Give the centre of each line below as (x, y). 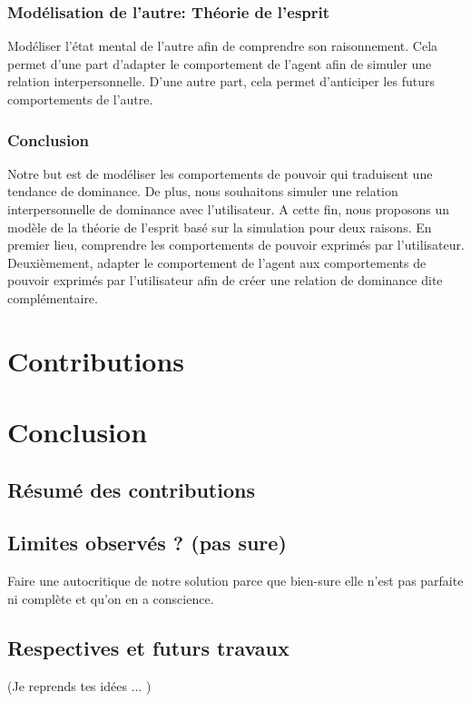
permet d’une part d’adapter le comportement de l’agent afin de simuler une (220, 63)
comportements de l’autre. (80, 99)
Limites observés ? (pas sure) (147, 543)
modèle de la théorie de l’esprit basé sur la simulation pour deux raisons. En (220, 227)
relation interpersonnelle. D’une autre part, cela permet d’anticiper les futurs (221, 81)
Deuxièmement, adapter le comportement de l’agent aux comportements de (217, 262)
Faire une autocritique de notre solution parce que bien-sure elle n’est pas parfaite (235, 581)
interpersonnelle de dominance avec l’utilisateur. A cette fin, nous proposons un (229, 209)
